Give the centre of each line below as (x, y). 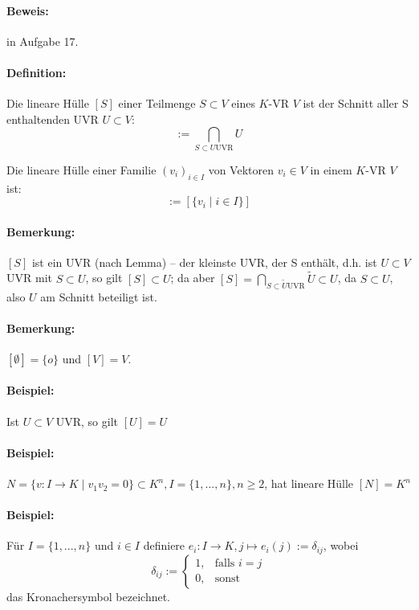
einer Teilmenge (157, 103)
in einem (331, 169)
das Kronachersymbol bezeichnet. (89, 596)
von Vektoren (241, 169)
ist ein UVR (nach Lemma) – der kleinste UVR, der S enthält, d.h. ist (204, 262)
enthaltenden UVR (53, 119)
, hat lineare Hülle (309, 483)
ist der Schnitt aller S (356, 103)
